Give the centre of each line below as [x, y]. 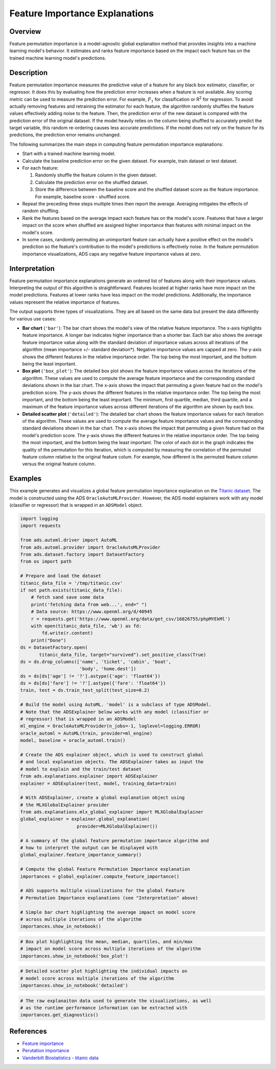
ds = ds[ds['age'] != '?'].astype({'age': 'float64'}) [90, 676]
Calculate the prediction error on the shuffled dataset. [91, 182]
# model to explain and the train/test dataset [81, 769]
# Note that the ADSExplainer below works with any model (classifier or [114, 712]
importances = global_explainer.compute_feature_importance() [100, 876]
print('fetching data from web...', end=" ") [89, 604]
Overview [25, 31]
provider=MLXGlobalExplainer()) [117, 826]
